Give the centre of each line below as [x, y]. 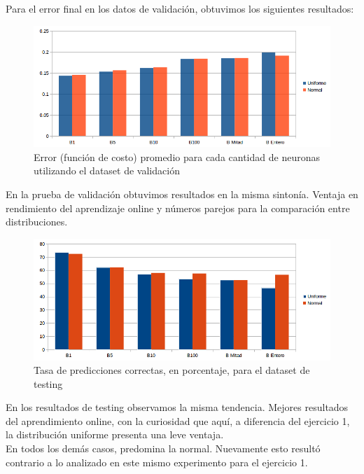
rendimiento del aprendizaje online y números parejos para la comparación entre [178, 208]
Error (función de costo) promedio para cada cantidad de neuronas [177, 156]
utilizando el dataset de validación [107, 170]
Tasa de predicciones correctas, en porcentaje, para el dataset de [172, 370]
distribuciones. [37, 222]
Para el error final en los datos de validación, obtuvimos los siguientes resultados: [180, 8]
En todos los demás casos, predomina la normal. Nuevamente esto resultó [163, 448]
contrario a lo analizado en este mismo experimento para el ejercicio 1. [157, 462]
